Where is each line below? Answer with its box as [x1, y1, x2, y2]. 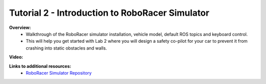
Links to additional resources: [9, 63, 71, 69]
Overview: [9, 25, 32, 30]
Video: [9, 54, 23, 60]
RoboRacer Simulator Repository [26, 70, 92, 76]
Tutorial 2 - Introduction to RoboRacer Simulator [9, 7, 209, 18]
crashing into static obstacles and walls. [26, 45, 107, 51]
